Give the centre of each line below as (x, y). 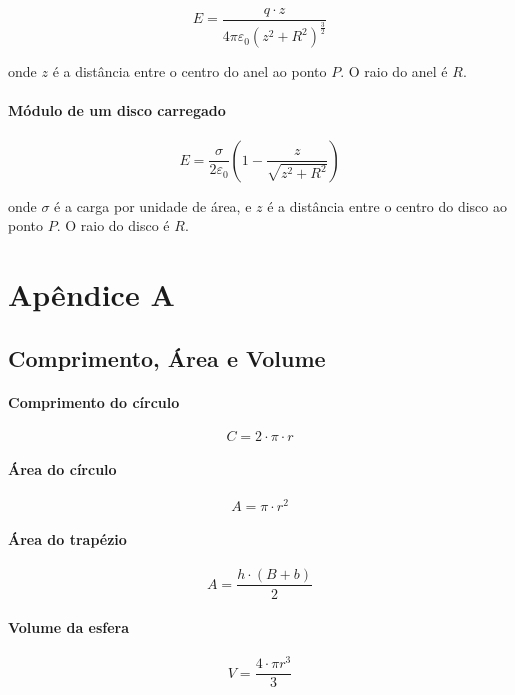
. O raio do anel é (394, 71)
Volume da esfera (69, 627)
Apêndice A (91, 294)
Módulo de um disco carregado (117, 110)
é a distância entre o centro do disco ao (387, 205)
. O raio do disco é (113, 225)
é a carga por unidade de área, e (153, 205)
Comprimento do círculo (94, 401)
